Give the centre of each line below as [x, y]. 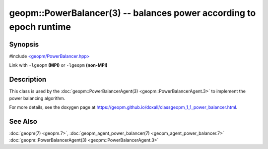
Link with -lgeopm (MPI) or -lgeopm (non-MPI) [58, 65]
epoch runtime [40, 27]
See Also [23, 121]
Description [28, 79]
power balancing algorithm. [37, 98]
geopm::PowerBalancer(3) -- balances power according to [133, 13]
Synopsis [24, 44]
